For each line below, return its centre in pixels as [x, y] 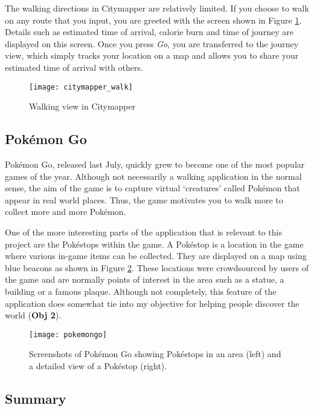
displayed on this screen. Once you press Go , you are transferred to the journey [152, 43]
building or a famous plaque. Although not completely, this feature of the [141, 291]
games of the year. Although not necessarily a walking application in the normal [153, 176]
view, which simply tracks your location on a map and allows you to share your [152, 55]
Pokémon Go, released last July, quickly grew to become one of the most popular [155, 164]
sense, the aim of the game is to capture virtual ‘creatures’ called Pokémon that [152, 188]
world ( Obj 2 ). [33, 315]
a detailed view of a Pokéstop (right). [98, 365]
